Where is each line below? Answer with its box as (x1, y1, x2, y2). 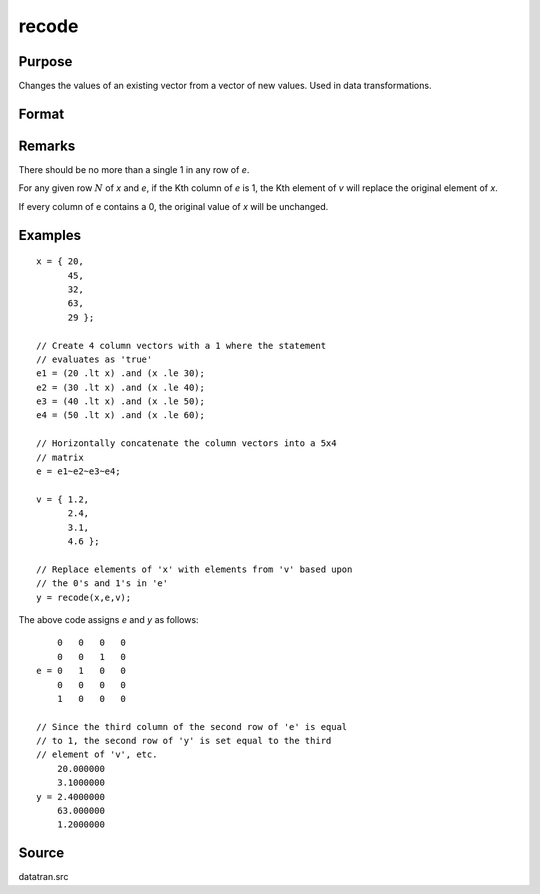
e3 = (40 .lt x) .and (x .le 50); (36, 396, 205, 407)
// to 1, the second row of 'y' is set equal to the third (36, 735, 332, 747)
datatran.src (18, 871, 69, 883)
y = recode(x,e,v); (36, 591, 132, 603)
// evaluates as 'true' (36, 353, 153, 365)
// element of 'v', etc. (36, 749, 158, 760)
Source (18, 845, 65, 862)
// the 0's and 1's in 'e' (36, 578, 169, 589)
